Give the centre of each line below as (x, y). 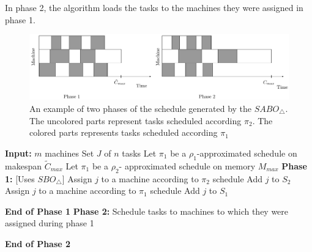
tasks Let (139, 153)
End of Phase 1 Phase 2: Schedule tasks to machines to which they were (147, 211)
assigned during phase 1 (50, 223)
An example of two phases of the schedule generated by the (141, 109)
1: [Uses (20, 178)
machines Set (69, 153)
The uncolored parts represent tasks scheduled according (136, 120)
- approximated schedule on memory (187, 165)
